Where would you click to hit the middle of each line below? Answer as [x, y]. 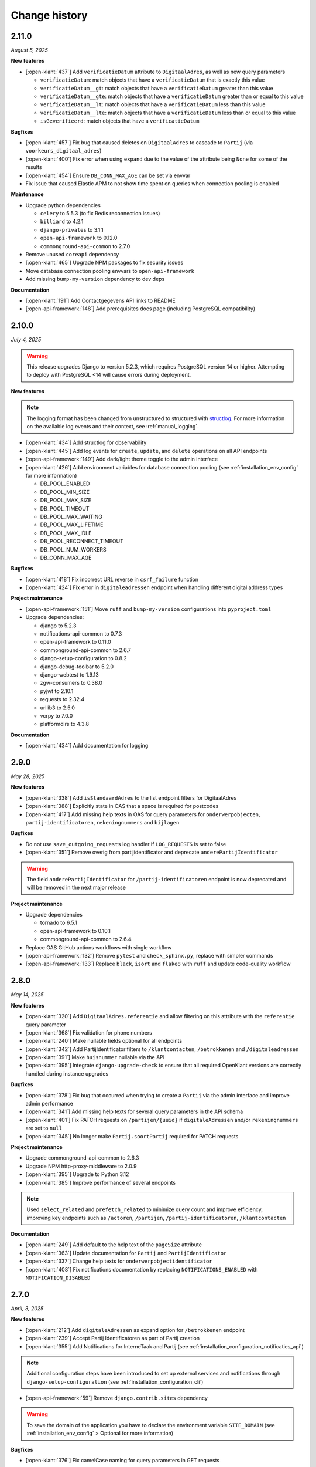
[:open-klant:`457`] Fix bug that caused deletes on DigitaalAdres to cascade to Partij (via [139, 142]
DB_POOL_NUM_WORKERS [73, 549]
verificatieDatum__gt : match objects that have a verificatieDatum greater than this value [157, 88]
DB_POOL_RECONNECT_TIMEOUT [82, 541]
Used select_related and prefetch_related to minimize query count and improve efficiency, [145, 1209]
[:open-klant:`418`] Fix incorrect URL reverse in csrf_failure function [112, 579]
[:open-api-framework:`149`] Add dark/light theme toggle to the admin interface [122, 459]
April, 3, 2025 [27, 1308]
